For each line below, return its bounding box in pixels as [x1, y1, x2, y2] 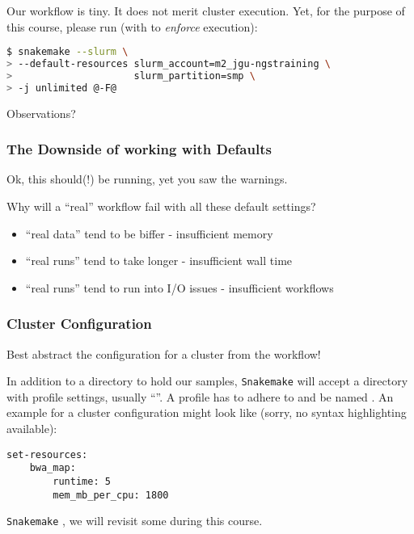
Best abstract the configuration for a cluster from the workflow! [6, 345, 321, 362]
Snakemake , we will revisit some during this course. [6, 512, 263, 529]
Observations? [6, 104, 76, 121]
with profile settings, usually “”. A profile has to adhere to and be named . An [6, 388, 394, 405]
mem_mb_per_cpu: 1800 [53, 489, 169, 501]
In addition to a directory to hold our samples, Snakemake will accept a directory [6, 372, 408, 389]
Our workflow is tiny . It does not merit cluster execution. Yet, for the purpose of [6, 2, 405, 19]
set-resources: [6, 448, 88, 460]
